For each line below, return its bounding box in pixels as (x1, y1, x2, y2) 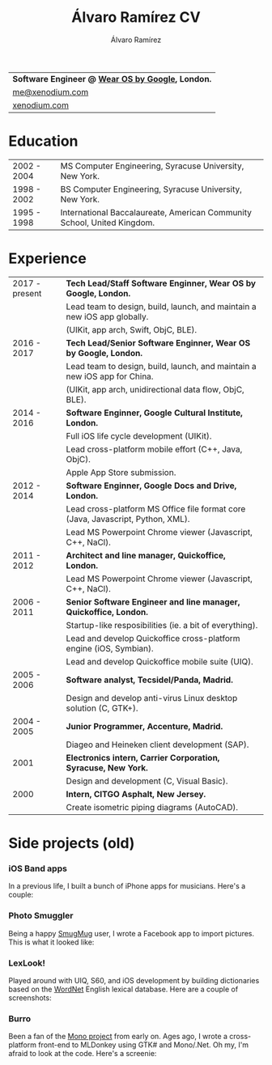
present (12, 287, 42, 299)
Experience (8, 249, 87, 268)
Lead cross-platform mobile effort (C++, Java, (66, 443, 243, 455)
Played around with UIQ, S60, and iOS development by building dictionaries (8, 975, 260, 985)
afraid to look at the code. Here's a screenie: (8, 1049, 157, 1059)
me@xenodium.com (12, 86, 89, 97)
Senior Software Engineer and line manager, (66, 596, 240, 607)
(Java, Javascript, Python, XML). (66, 513, 190, 524)
